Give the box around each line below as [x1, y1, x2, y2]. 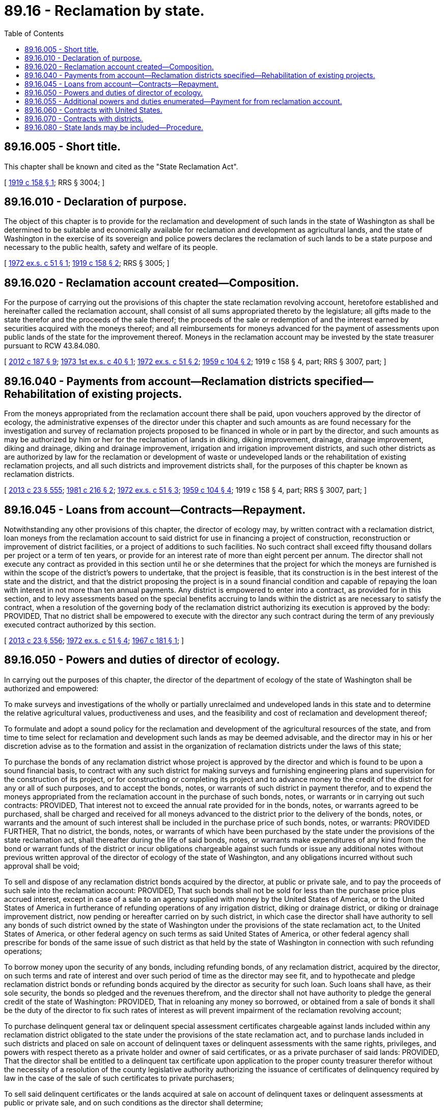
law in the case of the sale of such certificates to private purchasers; [4, 1073, 235, 1082]
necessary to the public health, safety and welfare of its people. [4, 243, 218, 252]
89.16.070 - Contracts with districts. [24, 114, 144, 123]
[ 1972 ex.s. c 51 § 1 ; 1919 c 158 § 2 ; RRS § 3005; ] [4, 259, 170, 268]
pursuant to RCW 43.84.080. [4, 341, 100, 350]
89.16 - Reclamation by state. [4, 2, 205, 19]
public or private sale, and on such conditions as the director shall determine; [4, 1098, 263, 1107]
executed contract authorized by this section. [4, 620, 156, 629]
